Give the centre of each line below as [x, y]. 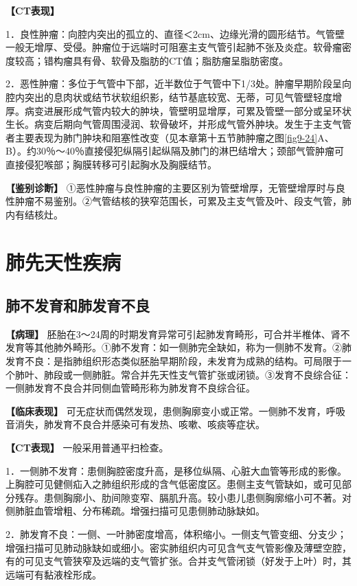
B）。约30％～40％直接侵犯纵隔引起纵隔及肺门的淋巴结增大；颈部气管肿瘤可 [175, 151]
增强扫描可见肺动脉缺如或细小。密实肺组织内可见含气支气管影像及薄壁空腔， [178, 547]
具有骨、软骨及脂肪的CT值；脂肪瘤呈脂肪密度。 [181, 60]
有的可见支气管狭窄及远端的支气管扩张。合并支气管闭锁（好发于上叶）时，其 [178, 561]
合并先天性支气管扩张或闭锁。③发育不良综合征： [241, 374]
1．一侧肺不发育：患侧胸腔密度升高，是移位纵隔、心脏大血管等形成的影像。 [176, 470]
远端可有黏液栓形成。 [54, 574]
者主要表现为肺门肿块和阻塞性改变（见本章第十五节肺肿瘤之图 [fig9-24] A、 [170, 137]
